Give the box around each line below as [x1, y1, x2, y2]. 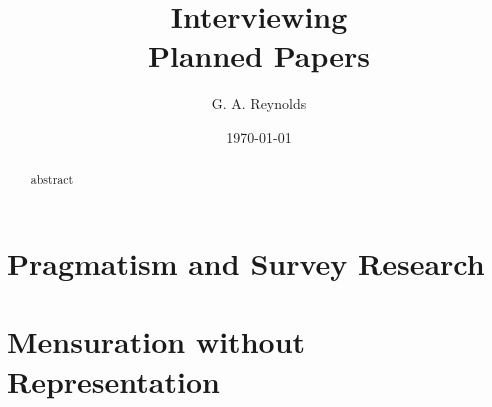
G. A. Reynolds [211, 93, 307, 114]
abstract [30, 171, 74, 188]
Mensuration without [7, 321, 306, 362]
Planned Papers [147, 35, 371, 76]
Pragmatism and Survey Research [7, 242, 485, 283]
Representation [7, 360, 220, 401]
